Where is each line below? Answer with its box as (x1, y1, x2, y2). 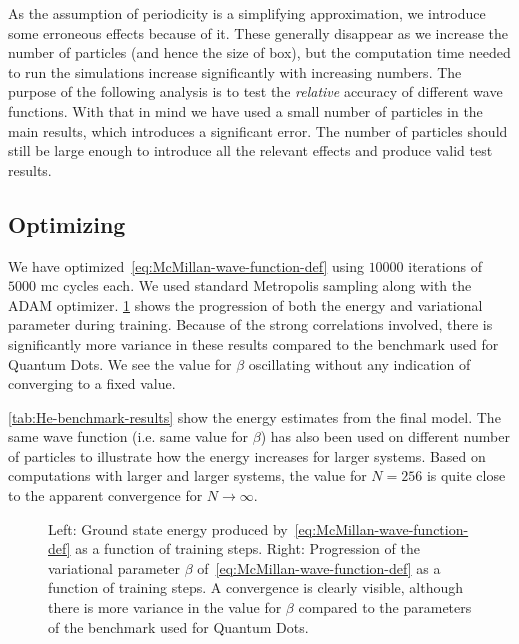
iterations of (408, 255, 482, 276)
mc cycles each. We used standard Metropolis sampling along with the (40, 275, 472, 296)
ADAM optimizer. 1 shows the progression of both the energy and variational (8, 294, 483, 315)
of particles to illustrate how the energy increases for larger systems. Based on (8, 445, 486, 466)
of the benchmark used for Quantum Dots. (48, 616, 309, 637)
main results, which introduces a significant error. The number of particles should (8, 120, 508, 141)
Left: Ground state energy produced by (48, 518, 288, 539)
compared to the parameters (298, 597, 472, 618)
